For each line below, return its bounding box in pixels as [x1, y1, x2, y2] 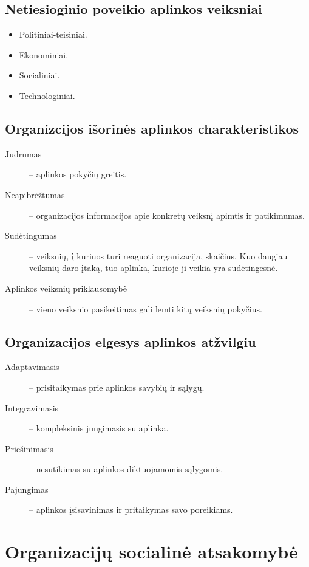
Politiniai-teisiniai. [19, 28, 87, 41]
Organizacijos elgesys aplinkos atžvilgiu [5, 332, 256, 351]
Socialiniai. [19, 69, 60, 81]
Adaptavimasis [5, 360, 59, 373]
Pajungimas [5, 483, 49, 495]
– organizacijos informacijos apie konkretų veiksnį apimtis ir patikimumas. [29, 208, 305, 221]
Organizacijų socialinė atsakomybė [5, 539, 298, 564]
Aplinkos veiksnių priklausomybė [5, 281, 127, 294]
